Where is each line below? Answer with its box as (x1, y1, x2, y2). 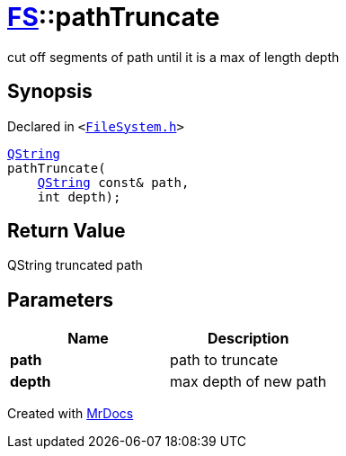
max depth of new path (170, 372, 327, 391)
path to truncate (170, 351, 279, 370)
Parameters (7, 288, 113, 311)
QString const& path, (37, 174, 190, 190)
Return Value (7, 219, 126, 243)
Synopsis (7, 80, 93, 103)
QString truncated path (7, 257, 143, 273)
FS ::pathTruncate (7, 2, 220, 32)
